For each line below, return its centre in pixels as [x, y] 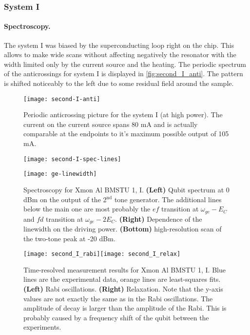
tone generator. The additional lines [168, 199]
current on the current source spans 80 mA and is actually [111, 124]
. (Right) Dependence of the [159, 219]
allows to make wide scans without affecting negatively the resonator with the [120, 54]
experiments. [42, 327]
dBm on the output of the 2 [65, 199]
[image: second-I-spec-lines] [72, 159]
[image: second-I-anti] [62, 99]
